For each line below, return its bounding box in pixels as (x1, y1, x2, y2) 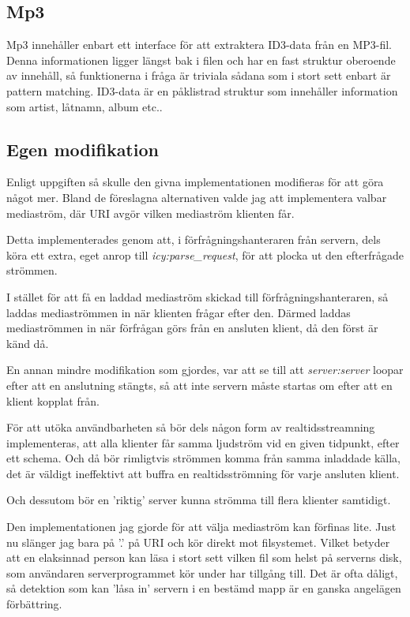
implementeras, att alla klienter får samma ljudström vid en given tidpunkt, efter (6, 434, 400, 451)
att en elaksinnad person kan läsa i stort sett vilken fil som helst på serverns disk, (6, 549, 402, 566)
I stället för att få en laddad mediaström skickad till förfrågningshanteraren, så (6, 288, 389, 305)
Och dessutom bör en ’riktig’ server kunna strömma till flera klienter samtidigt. (6, 492, 391, 508)
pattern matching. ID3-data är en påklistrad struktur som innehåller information (6, 82, 398, 99)
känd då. (6, 335, 49, 351)
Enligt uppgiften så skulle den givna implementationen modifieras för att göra (6, 174, 384, 190)
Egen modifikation (6, 136, 159, 161)
